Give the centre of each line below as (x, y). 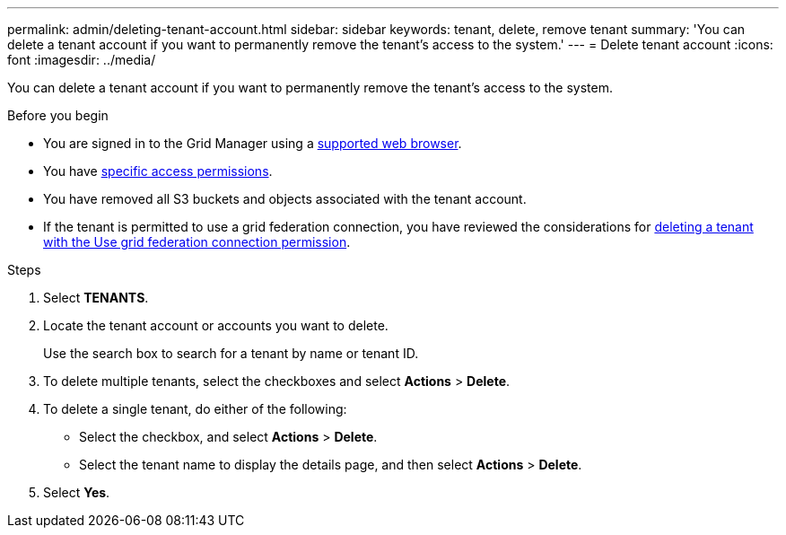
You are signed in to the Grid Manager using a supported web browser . (253, 143)
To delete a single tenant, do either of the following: (195, 409)
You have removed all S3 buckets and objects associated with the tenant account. (285, 199)
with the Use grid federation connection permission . (197, 242)
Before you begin (58, 115)
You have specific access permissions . (158, 171)
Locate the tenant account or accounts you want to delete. (216, 325)
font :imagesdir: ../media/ (82, 60)
